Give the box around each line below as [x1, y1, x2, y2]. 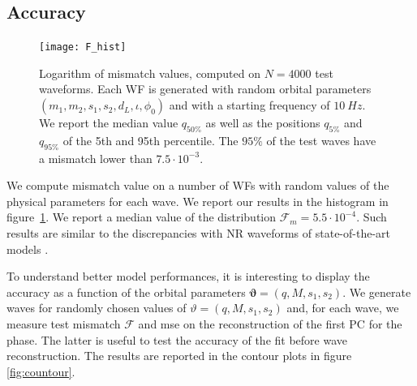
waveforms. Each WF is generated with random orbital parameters [39, 80, 372, 97]
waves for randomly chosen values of [6, 299, 187, 316]
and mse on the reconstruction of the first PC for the [138, 315, 402, 332]
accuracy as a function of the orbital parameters [6, 283, 246, 300]
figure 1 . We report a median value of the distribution [6, 208, 277, 225]
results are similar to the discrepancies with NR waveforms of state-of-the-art [6, 225, 391, 242]
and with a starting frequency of [169, 96, 330, 114]
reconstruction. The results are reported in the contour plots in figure [6, 347, 352, 364]
